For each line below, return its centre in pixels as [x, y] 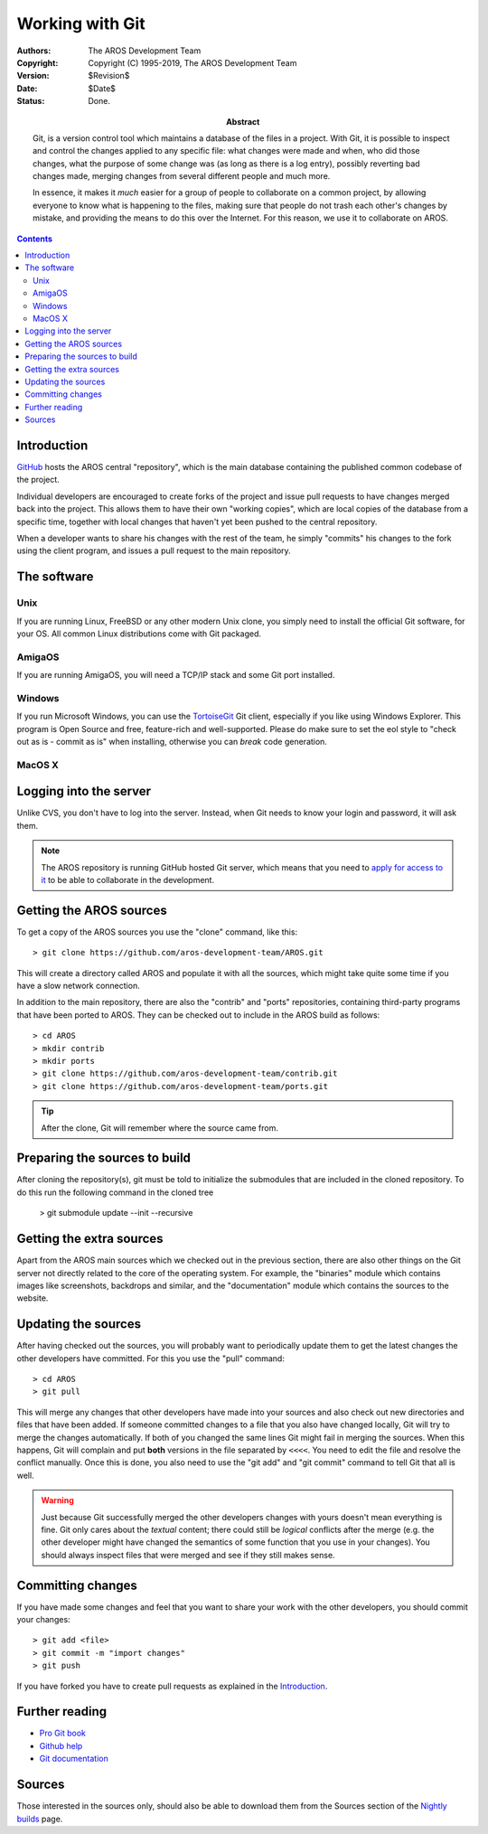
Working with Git [81, 24]
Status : [31, 101]
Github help [61, 1745]
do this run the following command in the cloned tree [115, 1192]
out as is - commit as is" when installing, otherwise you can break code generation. [172, 741]
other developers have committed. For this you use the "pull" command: [150, 1358]
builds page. [40, 1819]
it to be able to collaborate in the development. [128, 879]
